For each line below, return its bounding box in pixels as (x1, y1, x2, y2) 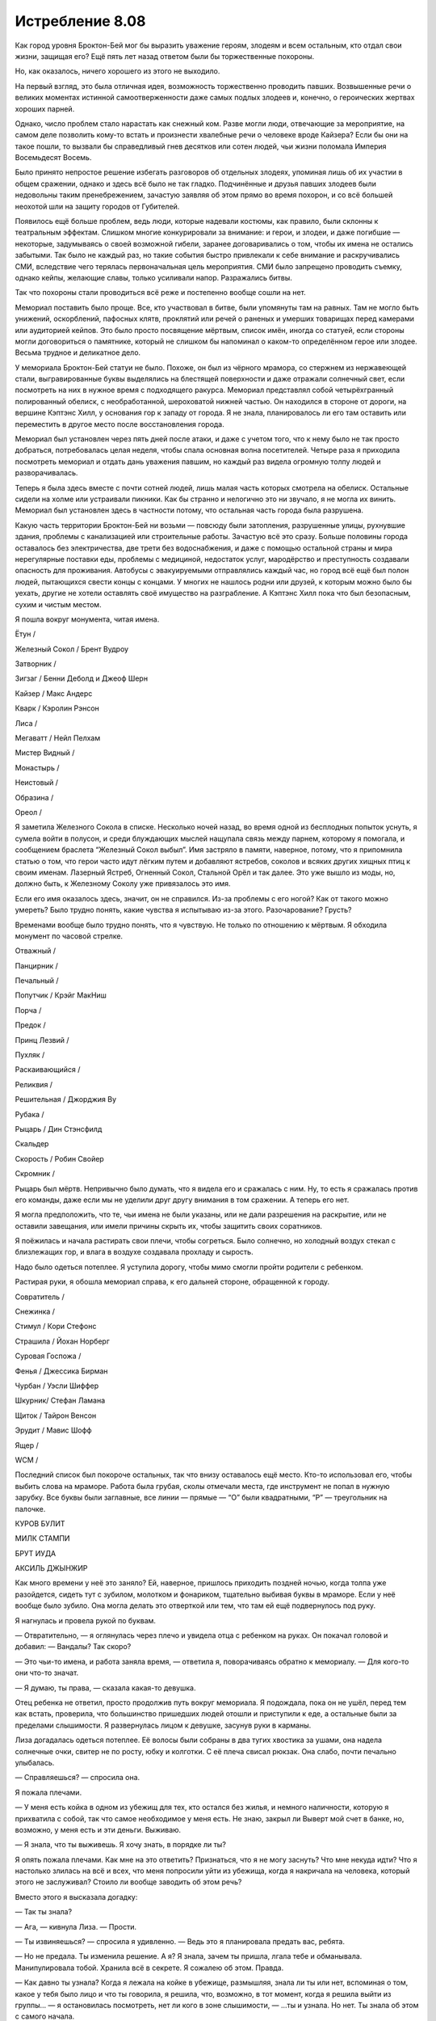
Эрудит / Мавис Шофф (15, 1425, 92, 1435)
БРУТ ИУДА (15, 1548, 57, 1558)
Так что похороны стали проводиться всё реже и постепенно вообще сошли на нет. (15, 288, 306, 297)
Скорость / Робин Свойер (15, 1154, 104, 1163)
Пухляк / (15, 1050, 45, 1060)
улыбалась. (15, 1757, 55, 1767)
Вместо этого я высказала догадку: (15, 1892, 138, 1901)
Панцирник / (15, 960, 58, 970)
